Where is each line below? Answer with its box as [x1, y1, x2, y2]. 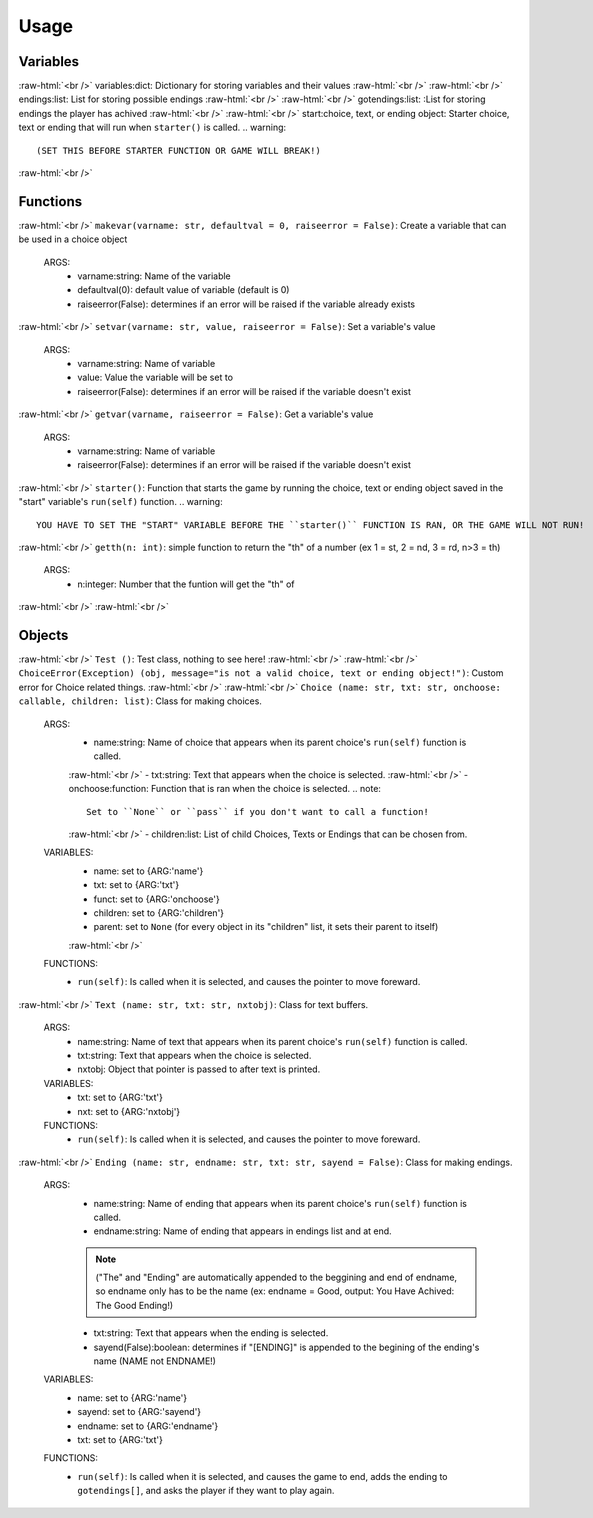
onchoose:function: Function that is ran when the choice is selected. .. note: [68, 783, 382, 795]
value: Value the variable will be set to [77, 371, 234, 384]
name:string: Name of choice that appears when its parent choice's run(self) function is [93, 736, 467, 748]
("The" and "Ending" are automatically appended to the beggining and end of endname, [95, 1271, 458, 1284]
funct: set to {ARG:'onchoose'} [93, 893, 220, 905]
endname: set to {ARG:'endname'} [77, 1420, 219, 1432]
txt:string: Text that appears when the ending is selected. [93, 1327, 329, 1339]
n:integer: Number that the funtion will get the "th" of [77, 578, 295, 590]
